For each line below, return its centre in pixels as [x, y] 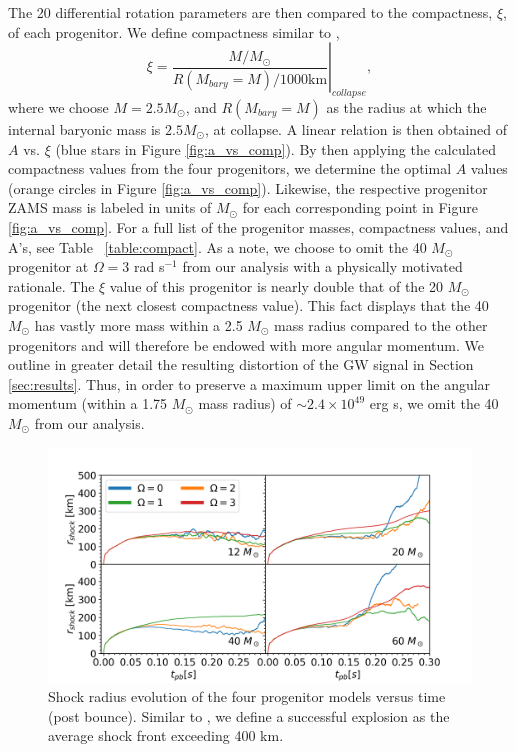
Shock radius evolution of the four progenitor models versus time [247, 696]
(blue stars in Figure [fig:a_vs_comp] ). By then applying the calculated [276, 148]
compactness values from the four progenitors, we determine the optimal [230, 168]
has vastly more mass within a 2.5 [138, 324]
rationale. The [51, 285]
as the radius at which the [406, 106]
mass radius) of [245, 403]
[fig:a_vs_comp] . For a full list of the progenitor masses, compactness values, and [258, 226]
